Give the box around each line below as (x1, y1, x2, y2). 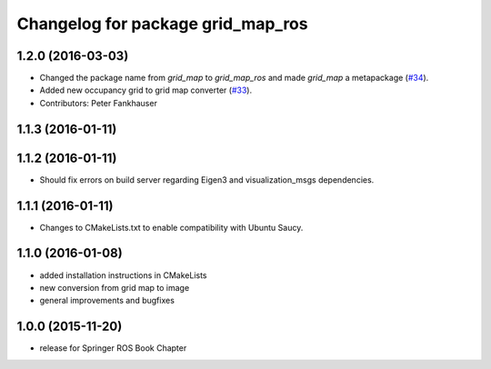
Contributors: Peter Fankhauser (39, 97, 158, 108)
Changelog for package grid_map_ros (16, 14, 308, 34)
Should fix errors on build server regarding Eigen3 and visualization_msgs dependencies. (39, 174, 375, 185)
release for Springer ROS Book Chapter (39, 343, 187, 354)
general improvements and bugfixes (39, 295, 175, 306)
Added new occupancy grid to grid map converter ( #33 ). (39, 85, 253, 95)
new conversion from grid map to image (39, 282, 190, 293)
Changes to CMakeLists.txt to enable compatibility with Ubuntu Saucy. (39, 222, 304, 233)
